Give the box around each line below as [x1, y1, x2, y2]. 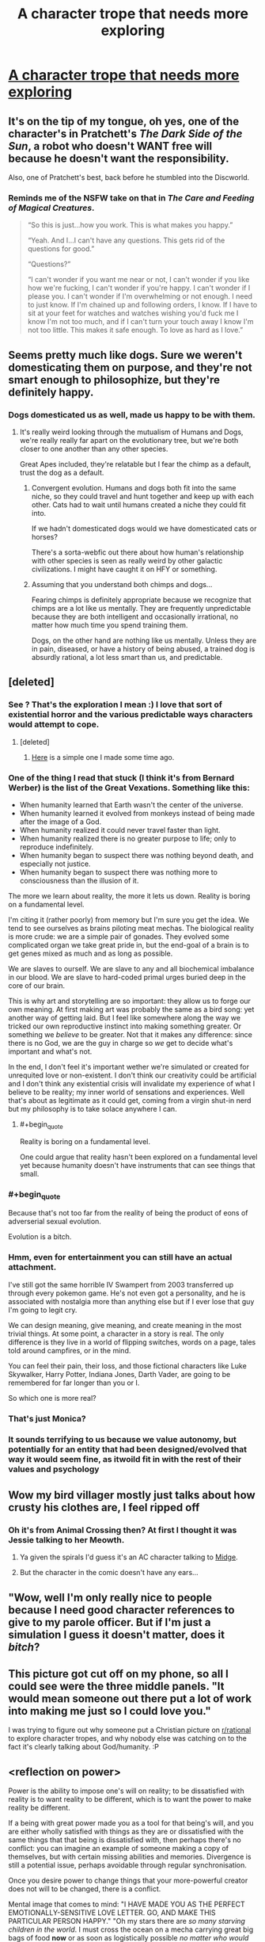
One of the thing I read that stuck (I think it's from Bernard [8, 772, 235, 783]
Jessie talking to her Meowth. [8, 1534, 125, 1545]
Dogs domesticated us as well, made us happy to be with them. [8, 409, 256, 420]
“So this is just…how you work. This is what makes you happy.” [27, 220, 233, 230]
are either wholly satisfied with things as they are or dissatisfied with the [8, 1827, 244, 1837]
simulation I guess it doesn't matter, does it [8, 1627, 225, 1641]
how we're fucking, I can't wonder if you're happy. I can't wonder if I [27, 283, 251, 293]
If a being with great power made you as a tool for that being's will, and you [8, 1818, 255, 1828]
